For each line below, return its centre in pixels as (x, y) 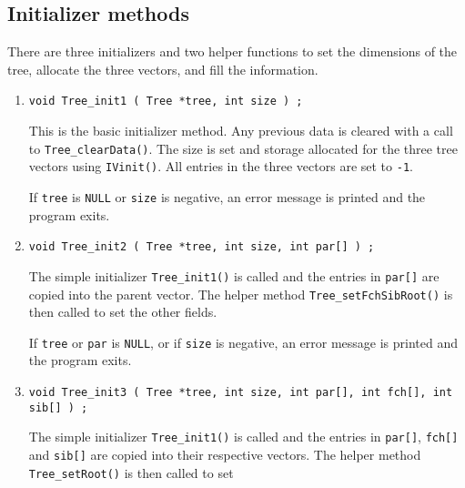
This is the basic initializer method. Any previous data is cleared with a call (241, 131)
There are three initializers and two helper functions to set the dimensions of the (232, 51)
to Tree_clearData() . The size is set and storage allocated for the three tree (243, 148)
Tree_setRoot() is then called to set (131, 472)
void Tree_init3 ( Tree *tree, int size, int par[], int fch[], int (241, 393)
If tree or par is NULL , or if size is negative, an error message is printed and (243, 342)
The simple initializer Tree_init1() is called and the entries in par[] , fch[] (243, 437)
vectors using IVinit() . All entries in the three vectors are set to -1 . (221, 166)
